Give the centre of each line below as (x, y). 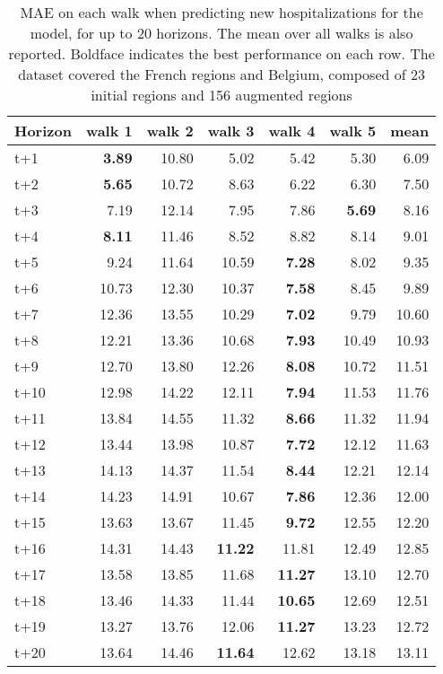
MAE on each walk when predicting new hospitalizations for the (221, 12)
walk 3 (231, 131)
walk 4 (292, 131)
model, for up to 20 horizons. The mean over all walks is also (221, 33)
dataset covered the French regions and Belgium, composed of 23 (221, 74)
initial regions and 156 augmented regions (221, 95)
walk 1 (109, 131)
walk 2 (170, 131)
